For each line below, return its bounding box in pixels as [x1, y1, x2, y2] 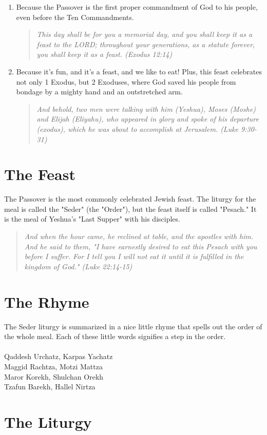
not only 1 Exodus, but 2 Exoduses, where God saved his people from [16, 76, 236, 87]
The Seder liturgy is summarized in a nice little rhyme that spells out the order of [4, 321, 262, 331]
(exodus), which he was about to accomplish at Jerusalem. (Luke [36, 123, 239, 134]
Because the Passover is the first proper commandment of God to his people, [16, 2, 258, 12]
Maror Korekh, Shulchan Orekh [4, 371, 104, 382]
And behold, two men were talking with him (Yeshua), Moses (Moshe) [36, 103, 256, 114]
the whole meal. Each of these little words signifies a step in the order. [4, 331, 226, 342]
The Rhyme [4, 291, 89, 312]
